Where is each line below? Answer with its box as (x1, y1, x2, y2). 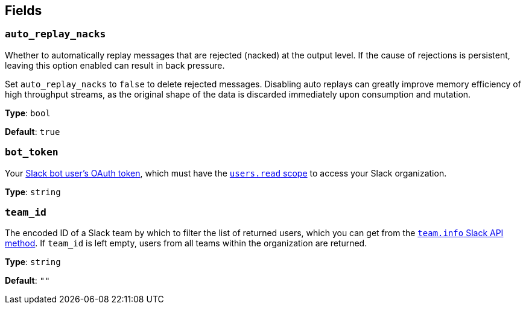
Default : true (5, 126, 60, 137)
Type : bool (5, 107, 51, 118)
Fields (5, 3, 42, 18)
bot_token (5, 146, 59, 158)
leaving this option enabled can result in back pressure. (5, 60, 225, 70)
